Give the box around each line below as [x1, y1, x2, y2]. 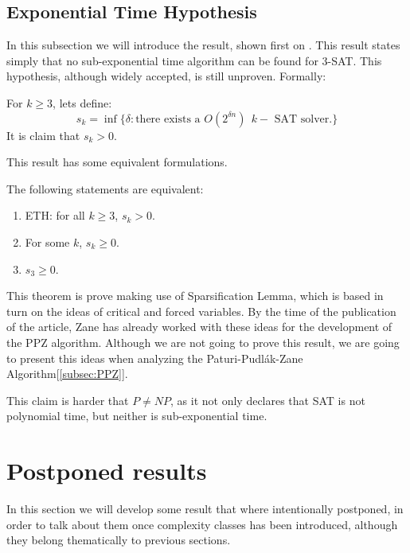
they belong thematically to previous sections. [6, 532, 231, 548]
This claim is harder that [6, 391, 129, 408]
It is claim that [6, 127, 80, 143]
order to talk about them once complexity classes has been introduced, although [6, 516, 398, 532]
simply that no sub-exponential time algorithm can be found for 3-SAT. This [6, 52, 382, 68]
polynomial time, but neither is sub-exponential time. [6, 407, 267, 424]
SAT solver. [274, 113, 333, 125]
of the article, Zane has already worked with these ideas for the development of [6, 318, 392, 335]
